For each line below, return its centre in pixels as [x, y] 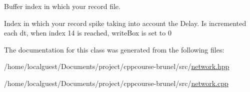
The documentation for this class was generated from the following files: [114, 49]
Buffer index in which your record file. [62, 6]
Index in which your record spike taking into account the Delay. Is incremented [125, 23]
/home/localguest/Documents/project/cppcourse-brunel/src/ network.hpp [117, 66]
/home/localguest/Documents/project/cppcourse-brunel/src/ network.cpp [116, 83]
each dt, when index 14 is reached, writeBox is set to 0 [88, 33]
